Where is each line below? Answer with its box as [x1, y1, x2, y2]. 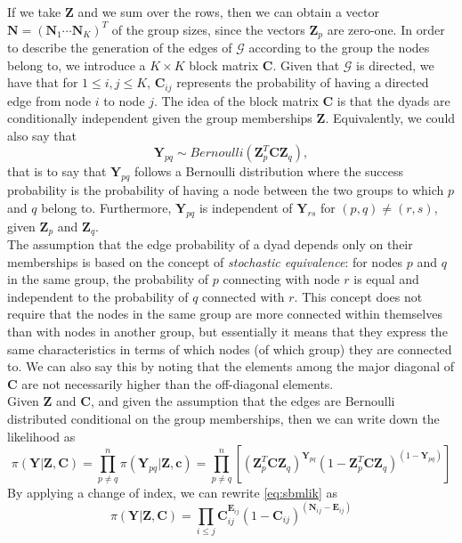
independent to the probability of [7, 287, 189, 305]
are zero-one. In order [327, 20, 445, 38]
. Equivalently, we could [325, 109, 456, 127]
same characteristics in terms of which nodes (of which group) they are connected [7, 339, 452, 358]
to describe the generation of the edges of [7, 38, 232, 57]
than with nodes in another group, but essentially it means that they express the [7, 322, 448, 341]
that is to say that [7, 162, 107, 181]
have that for [7, 73, 78, 92]
